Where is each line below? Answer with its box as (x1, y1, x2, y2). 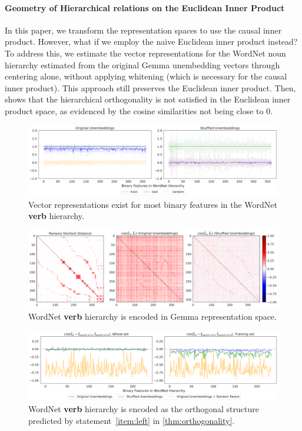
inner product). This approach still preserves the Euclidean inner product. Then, (5, 81, 296, 94)
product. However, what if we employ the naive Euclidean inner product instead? (5, 35, 298, 48)
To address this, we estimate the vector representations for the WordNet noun (5, 47, 286, 59)
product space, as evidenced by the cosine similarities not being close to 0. (5, 104, 273, 117)
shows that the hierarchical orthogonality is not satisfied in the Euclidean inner (5, 93, 291, 105)
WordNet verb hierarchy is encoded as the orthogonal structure (28, 403, 259, 415)
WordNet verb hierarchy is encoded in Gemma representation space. (28, 310, 277, 322)
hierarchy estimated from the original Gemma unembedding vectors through (5, 58, 280, 71)
